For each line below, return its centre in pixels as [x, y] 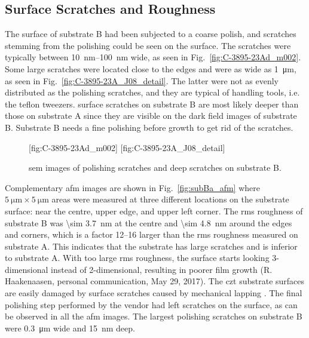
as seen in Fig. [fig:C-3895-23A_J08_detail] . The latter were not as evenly [142, 80]
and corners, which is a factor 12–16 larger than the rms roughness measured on [152, 234]
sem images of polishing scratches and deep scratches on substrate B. [155, 168]
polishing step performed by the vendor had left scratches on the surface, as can [151, 304]
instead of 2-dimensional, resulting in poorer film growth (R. [162, 269]
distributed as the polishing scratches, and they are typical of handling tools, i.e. [152, 92]
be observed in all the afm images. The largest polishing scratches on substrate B [154, 316]
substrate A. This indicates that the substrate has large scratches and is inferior [151, 246]
